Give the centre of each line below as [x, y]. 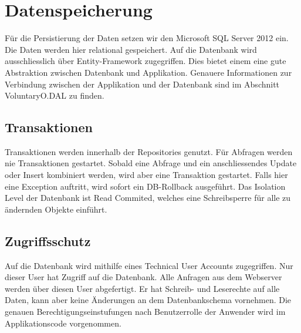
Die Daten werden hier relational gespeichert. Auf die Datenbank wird [131, 49]
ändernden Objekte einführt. [56, 209]
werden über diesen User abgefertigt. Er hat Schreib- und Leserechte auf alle [142, 288]
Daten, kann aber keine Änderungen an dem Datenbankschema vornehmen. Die [148, 300]
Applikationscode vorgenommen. [63, 323]
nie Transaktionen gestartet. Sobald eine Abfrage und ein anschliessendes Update [151, 163]
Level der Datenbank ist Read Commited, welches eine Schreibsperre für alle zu [148, 198]
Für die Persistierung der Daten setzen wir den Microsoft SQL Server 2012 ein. [147, 38]
